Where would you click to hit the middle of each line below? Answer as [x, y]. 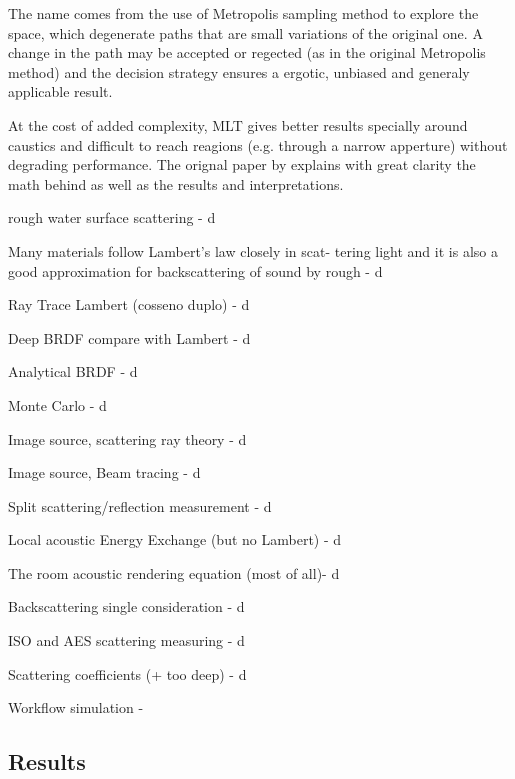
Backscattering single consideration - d [126, 606]
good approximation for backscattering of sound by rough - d [195, 270]
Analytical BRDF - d [73, 371]
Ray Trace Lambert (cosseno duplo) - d [129, 304]
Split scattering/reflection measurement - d [140, 505]
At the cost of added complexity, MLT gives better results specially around [238, 124]
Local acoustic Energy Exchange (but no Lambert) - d [175, 539]
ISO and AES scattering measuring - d [126, 640]
